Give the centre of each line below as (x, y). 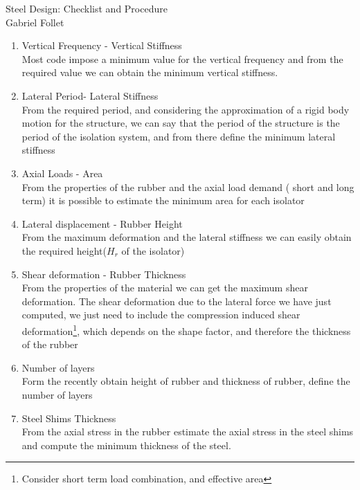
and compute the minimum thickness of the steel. (126, 445)
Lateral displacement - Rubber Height (102, 223)
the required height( (64, 250)
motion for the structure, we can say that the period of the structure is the (181, 123)
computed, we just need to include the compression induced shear (161, 315)
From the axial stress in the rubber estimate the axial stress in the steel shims (188, 432)
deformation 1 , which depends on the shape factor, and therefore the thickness (186, 329)
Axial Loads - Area (62, 173)
